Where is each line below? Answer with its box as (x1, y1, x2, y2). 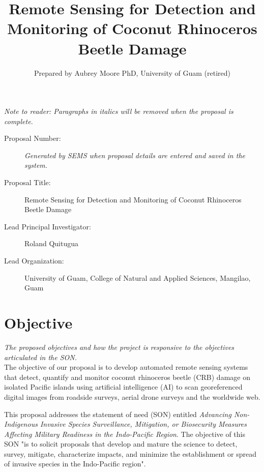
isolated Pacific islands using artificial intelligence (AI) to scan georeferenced (4, 381, 243, 392)
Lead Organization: (4, 255, 64, 266)
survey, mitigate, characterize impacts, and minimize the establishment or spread (4, 448, 256, 459)
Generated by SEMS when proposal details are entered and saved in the (24, 150, 245, 160)
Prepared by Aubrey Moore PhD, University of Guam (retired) (34, 67, 231, 78)
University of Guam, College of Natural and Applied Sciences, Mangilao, (24, 272, 251, 283)
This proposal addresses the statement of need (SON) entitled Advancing (4, 408, 231, 419)
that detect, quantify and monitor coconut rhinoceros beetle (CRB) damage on (4, 371, 250, 382)
